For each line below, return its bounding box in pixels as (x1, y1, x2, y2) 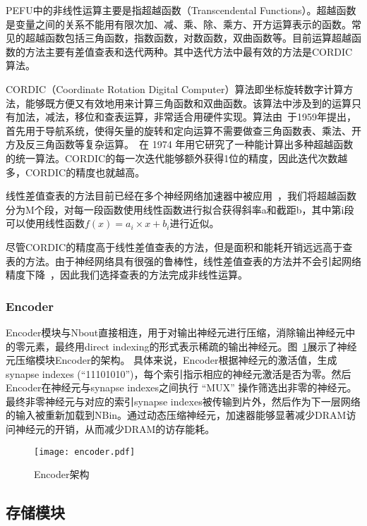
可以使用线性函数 (6, 216, 85, 231)
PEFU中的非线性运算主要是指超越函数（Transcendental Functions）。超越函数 (6, 3, 356, 17)
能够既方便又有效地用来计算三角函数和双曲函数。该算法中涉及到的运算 (25, 95, 351, 110)
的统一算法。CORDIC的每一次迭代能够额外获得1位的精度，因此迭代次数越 (6, 150, 348, 165)
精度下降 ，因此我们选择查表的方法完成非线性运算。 (6, 267, 248, 282)
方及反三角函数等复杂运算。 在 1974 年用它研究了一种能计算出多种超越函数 (6, 137, 354, 152)
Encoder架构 (34, 467, 90, 482)
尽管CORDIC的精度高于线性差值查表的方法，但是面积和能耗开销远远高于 (6, 239, 343, 254)
